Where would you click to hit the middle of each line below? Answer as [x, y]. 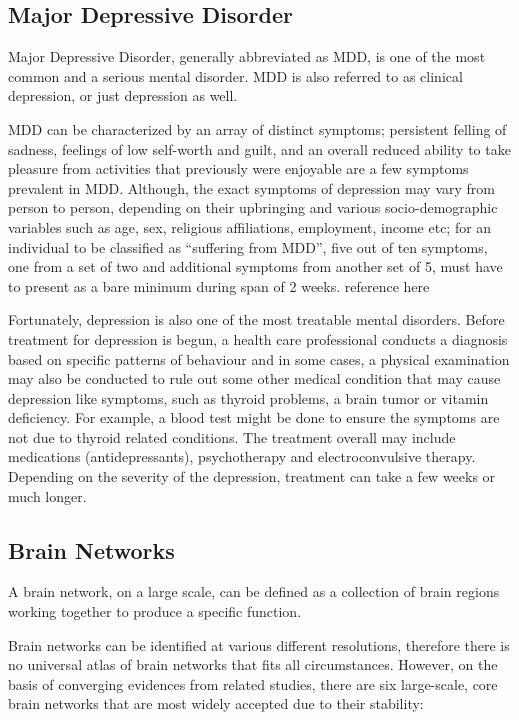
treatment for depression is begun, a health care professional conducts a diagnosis [258, 338]
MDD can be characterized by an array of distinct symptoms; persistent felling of [257, 128]
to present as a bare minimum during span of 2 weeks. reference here [219, 285]
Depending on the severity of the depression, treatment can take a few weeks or [252, 476]
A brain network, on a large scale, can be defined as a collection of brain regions [254, 591]
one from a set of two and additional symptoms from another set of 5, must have [255, 266]
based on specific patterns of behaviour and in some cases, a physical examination [259, 358]
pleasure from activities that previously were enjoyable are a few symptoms [238, 168]
